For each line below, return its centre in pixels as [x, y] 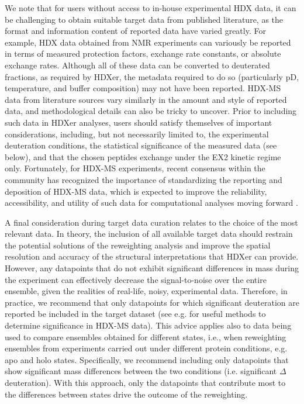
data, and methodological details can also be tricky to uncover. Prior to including [151, 111]
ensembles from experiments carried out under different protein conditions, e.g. [146, 348]
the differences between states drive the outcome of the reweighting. [126, 394]
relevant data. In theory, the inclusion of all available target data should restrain [149, 234]
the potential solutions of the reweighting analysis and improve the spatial [138, 245]
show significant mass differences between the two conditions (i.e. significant [141, 371]
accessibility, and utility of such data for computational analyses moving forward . [151, 203]
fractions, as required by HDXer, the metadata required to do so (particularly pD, [152, 76]
